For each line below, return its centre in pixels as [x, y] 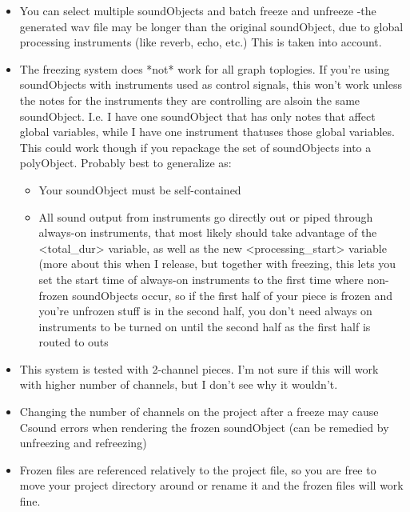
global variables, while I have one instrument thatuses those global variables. [207, 132]
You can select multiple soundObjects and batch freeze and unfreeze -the [198, 10]
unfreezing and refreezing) [83, 443]
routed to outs [74, 342]
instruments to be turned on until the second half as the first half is [205, 326]
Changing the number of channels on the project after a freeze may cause [199, 412]
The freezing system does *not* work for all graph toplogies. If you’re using [205, 68]
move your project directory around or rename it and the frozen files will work [211, 485]
